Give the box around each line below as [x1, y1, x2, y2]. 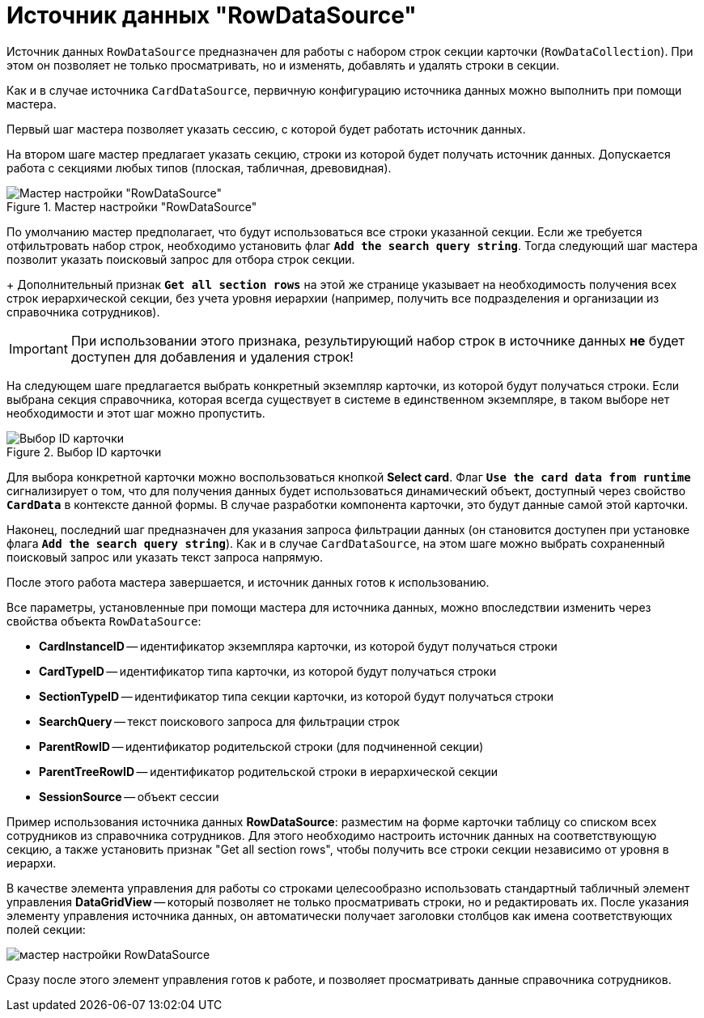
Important [9, 340, 68, 357]
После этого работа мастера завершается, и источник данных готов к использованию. [6, 575, 490, 589]
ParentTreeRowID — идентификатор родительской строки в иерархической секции [39, 764, 498, 778]
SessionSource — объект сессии [39, 789, 219, 804]
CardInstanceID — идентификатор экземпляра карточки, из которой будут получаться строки [39, 638, 558, 653]
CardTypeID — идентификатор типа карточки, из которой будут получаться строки [39, 664, 497, 678]
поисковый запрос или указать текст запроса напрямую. [6, 549, 324, 564]
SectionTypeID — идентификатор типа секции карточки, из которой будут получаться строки [39, 689, 554, 703]
